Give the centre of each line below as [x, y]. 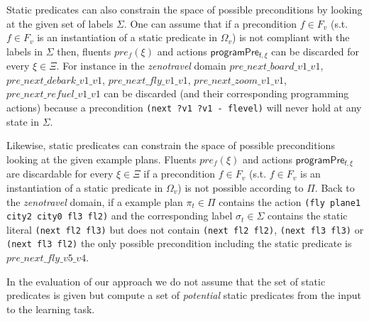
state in [23, 121]
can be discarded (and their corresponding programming [226, 93]
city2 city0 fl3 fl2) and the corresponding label [120, 216]
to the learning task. [51, 309]
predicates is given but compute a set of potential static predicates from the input [184, 295]
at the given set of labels [60, 23]
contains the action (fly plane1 [290, 201]
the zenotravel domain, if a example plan [95, 201]
